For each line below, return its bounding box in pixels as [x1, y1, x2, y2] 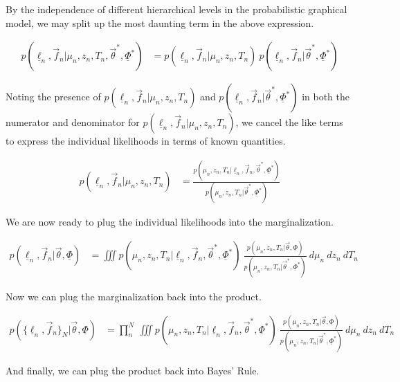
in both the [302, 89, 349, 104]
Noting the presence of [6, 89, 101, 104]
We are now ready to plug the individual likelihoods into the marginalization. [6, 215, 334, 229]
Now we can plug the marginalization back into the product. [6, 289, 262, 303]
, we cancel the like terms [235, 115, 343, 129]
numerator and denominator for [6, 115, 140, 129]
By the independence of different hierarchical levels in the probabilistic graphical [6, 2, 347, 16]
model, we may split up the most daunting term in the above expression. [6, 15, 314, 30]
